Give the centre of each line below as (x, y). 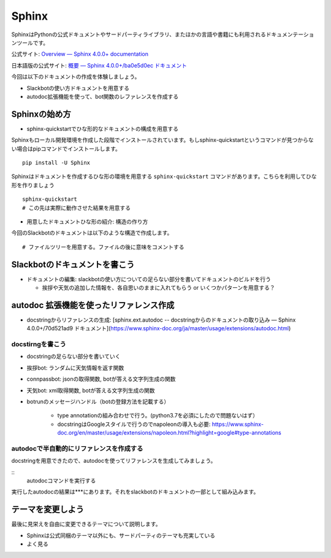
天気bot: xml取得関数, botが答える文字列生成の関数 (91, 390)
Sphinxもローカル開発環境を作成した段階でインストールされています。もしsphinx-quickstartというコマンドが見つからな (162, 140)
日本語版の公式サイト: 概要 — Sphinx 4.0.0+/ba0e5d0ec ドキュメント (99, 65)
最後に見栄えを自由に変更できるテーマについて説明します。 (86, 524)
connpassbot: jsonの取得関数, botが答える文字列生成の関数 (101, 379)
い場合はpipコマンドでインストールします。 (66, 149)
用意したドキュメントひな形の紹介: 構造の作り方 (87, 222)
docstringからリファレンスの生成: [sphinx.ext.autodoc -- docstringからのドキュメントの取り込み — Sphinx (161, 320)
